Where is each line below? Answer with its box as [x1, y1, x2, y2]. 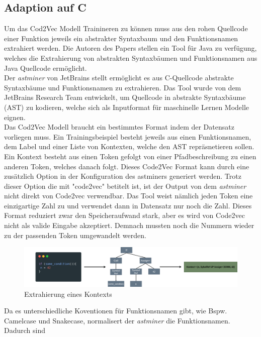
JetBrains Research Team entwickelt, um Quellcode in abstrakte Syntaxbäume [4, 92, 246, 102]
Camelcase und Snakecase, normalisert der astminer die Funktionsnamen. [4, 315, 230, 325]
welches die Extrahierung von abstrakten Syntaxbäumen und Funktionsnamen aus [4, 52, 257, 63]
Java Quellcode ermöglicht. [4, 62, 87, 73]
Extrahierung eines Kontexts [24, 288, 112, 299]
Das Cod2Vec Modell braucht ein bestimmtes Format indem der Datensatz [4, 122, 234, 132]
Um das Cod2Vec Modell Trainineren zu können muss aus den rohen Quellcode [4, 23, 248, 34]
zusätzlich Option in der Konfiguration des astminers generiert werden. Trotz [4, 171, 241, 181]
